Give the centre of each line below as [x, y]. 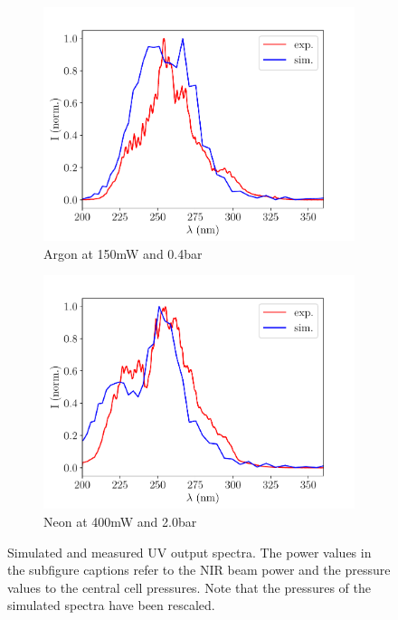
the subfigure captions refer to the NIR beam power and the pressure [199, 570]
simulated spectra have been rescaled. [111, 605]
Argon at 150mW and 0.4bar [123, 253]
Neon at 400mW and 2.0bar [120, 521]
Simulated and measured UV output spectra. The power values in [190, 552]
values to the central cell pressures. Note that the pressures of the [190, 587]
